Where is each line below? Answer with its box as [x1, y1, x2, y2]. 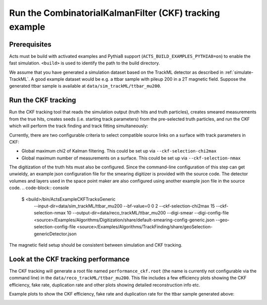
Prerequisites [9, 40, 51, 49]
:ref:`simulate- [224, 69, 254, 75]
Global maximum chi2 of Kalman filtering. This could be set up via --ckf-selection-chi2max [21, 148, 217, 154]
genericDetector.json [34, 231, 77, 237]
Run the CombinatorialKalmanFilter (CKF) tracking [9, 7, 220, 18]
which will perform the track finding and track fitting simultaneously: [9, 123, 148, 129]
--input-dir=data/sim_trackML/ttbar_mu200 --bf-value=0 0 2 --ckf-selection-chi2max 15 [34, 203, 215, 209]
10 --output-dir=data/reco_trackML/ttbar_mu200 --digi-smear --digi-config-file [67, 210, 229, 216]
